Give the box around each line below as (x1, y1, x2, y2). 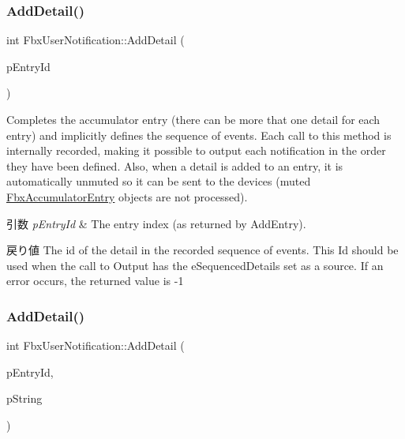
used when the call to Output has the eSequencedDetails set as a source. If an (6, 257, 384, 273)
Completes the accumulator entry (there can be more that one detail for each (6, 111, 381, 127)
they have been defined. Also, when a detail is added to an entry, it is (6, 157, 343, 174)
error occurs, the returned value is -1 (6, 272, 184, 289)
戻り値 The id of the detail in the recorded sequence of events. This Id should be (6, 242, 399, 258)
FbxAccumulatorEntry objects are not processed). (6, 188, 248, 204)
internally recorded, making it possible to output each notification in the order (6, 142, 386, 159)
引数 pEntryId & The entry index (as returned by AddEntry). (6, 215, 306, 231)
